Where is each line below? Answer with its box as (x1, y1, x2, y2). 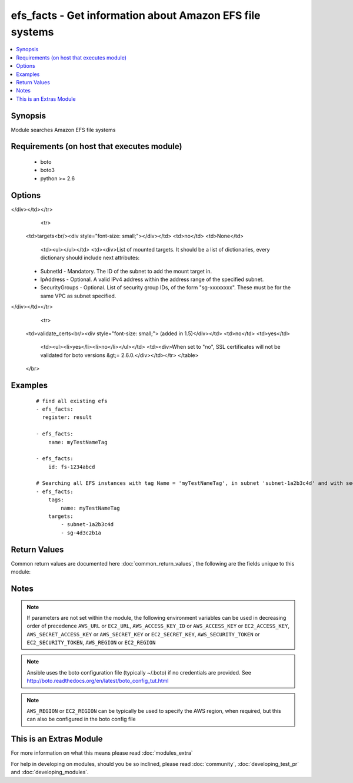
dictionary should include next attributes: (40, 254, 140, 262)
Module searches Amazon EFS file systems (11, 126, 116, 133)
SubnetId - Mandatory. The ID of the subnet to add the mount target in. (40, 267, 212, 275)
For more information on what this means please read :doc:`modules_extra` (11, 749, 194, 756)
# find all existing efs (36, 398, 108, 404)
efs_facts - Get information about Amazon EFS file (11, 9, 261, 22)
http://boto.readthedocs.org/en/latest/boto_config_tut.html (26, 678, 169, 685)
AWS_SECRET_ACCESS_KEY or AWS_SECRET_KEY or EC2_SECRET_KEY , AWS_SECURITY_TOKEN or (26, 630, 260, 637)
